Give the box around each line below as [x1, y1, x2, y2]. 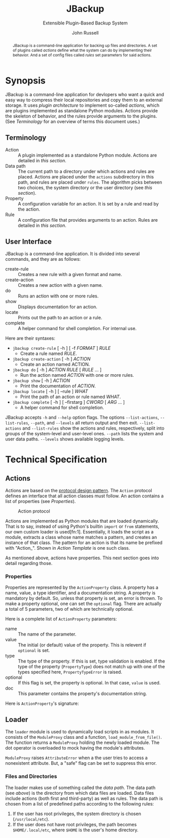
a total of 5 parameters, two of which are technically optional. [5, 606, 133, 612]
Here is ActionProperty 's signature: [5, 700, 79, 707]
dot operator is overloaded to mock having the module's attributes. [5, 745, 145, 751]
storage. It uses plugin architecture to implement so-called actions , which [5, 102, 160, 108]
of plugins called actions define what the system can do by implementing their [12, 47, 152, 53]
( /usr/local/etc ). [12, 816, 50, 822]
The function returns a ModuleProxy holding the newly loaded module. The [5, 739, 160, 745]
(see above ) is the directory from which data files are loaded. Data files [5, 790, 154, 796]
